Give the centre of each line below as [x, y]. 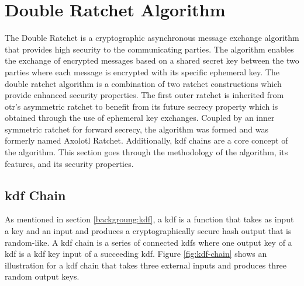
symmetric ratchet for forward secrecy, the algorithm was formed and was [137, 129]
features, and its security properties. [69, 163]
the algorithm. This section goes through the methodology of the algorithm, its [146, 152]
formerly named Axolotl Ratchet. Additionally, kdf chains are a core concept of [146, 140]
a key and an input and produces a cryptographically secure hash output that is [148, 231]
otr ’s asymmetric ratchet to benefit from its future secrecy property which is [141, 106]
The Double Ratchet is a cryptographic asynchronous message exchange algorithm [152, 38]
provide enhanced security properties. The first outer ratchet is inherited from [144, 95]
